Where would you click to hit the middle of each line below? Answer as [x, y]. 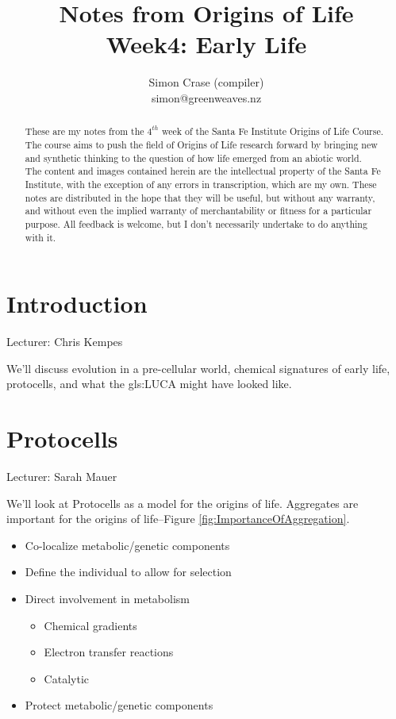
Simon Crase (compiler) [206, 82]
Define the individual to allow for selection [128, 572]
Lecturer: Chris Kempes [65, 342]
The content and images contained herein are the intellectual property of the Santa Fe [203, 171]
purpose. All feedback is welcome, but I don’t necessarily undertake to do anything [196, 223]
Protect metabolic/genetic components [119, 705]
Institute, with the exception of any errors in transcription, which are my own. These [201, 184]
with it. [40, 237]
